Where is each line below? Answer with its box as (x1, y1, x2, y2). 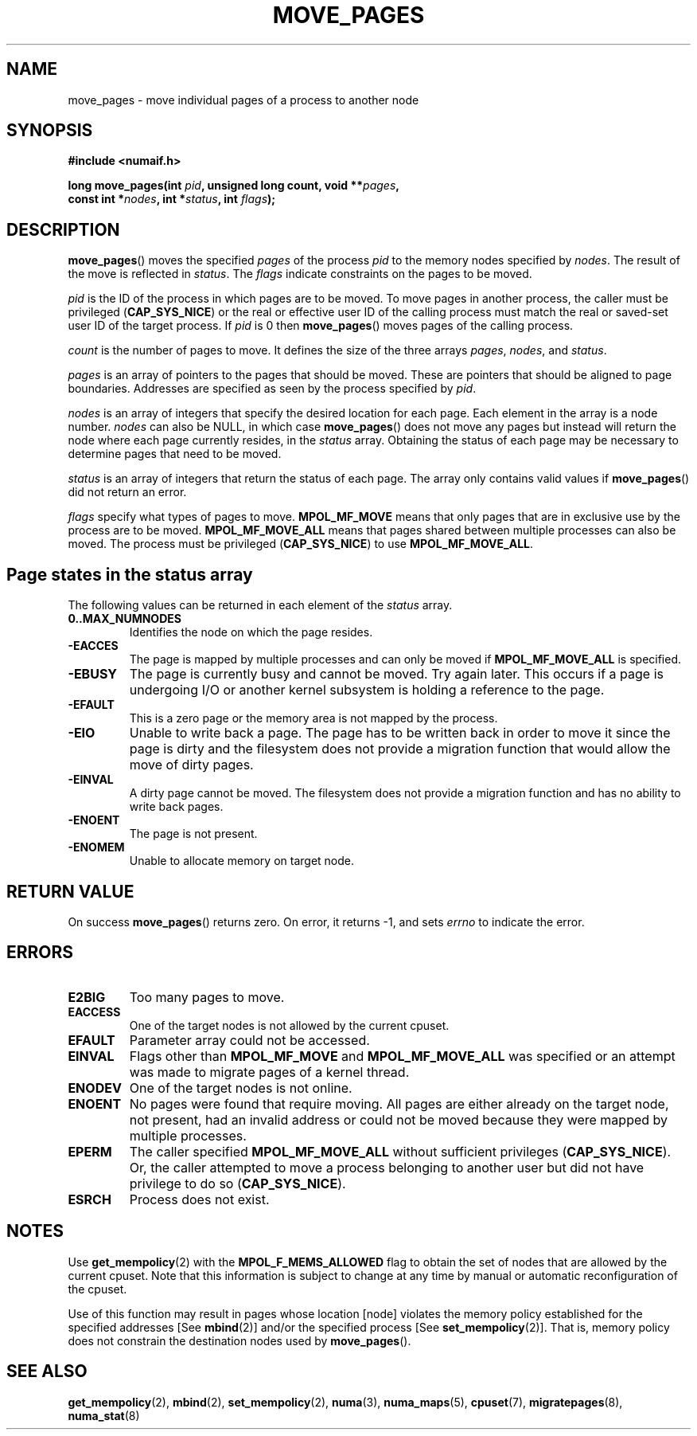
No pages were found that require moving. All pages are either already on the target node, (129, 1095, 669, 1112)
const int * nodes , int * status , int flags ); (68, 192, 276, 206)
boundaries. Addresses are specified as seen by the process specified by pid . (68, 381, 477, 396)
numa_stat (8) (68, 1408, 140, 1422)
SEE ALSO (6, 1361, 88, 1382)
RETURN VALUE (6, 881, 134, 902)
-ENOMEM (68, 840, 125, 855)
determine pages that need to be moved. (68, 447, 282, 461)
